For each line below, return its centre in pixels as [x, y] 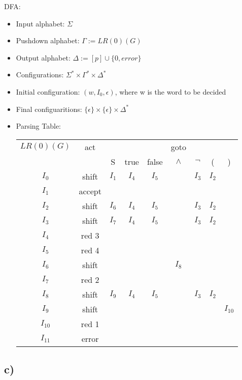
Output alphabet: [43, 57]
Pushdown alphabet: [48, 40]
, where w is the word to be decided [170, 91]
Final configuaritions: [49, 109]
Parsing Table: [39, 126]
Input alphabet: [40, 23]
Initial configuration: [48, 91]
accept [90, 191]
